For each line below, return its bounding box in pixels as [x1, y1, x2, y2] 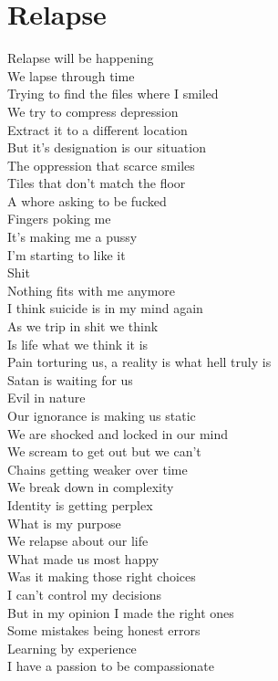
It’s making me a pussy [7, 227, 138, 246]
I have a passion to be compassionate [7, 656, 214, 676]
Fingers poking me [7, 209, 111, 228]
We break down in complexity [7, 477, 174, 497]
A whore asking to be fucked [7, 191, 167, 210]
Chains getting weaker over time [7, 459, 188, 478]
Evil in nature [7, 388, 86, 407]
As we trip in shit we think [7, 317, 159, 336]
